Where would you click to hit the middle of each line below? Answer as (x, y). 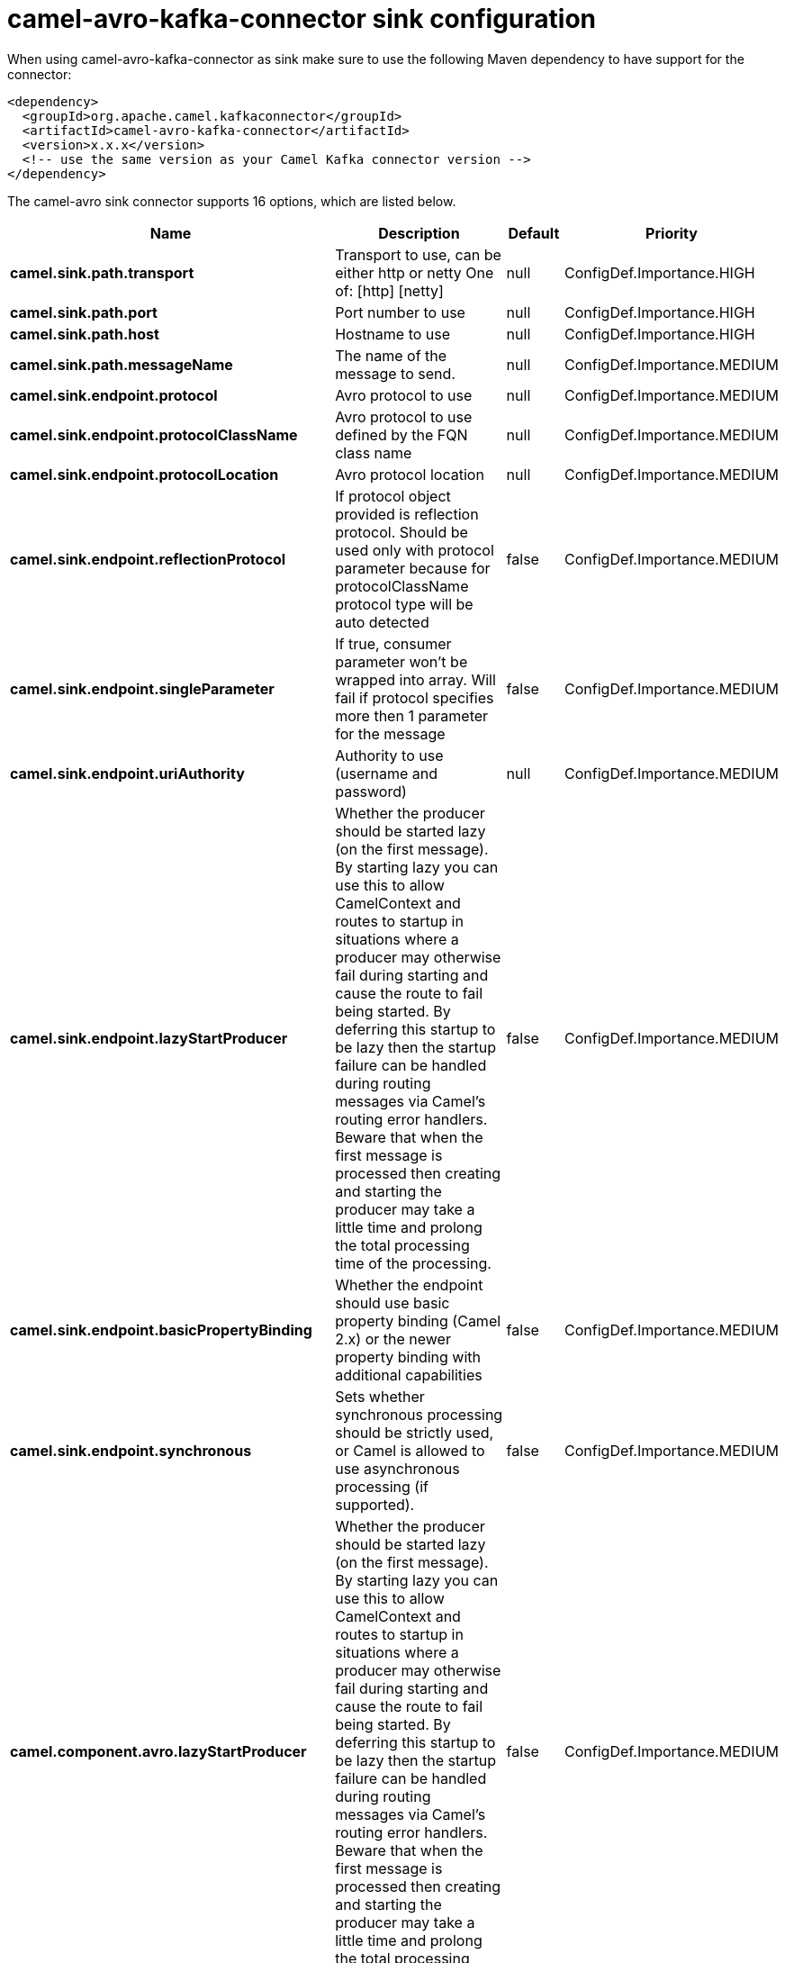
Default (534, 233)
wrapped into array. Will (415, 679)
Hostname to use (393, 334)
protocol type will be (404, 604)
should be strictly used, (415, 1432)
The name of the (391, 355)
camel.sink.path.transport (102, 272)
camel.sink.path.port (84, 312)
